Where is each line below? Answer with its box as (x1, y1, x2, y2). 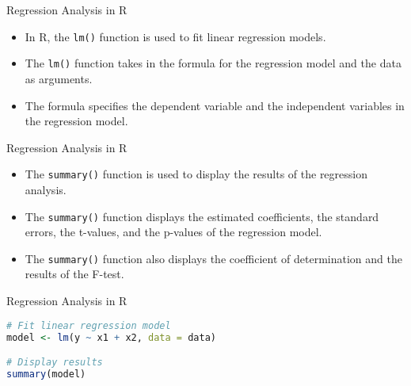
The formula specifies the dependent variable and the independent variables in (25, 97, 405, 113)
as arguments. (25, 70, 93, 86)
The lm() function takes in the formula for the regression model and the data (25, 55, 401, 71)
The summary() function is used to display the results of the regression (25, 166, 367, 182)
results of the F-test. (25, 266, 124, 282)
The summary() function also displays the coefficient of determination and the (25, 250, 402, 266)
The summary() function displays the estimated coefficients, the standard (25, 208, 379, 224)
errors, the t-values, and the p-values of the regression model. (25, 224, 322, 240)
